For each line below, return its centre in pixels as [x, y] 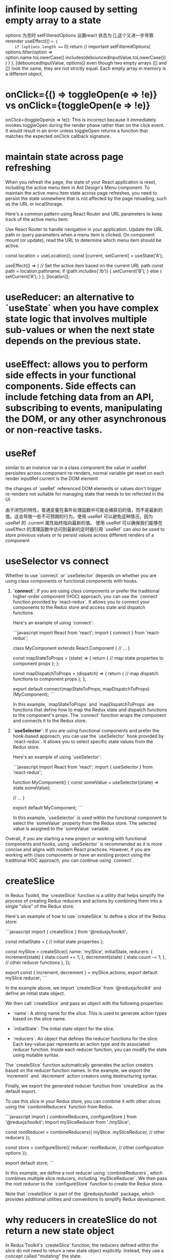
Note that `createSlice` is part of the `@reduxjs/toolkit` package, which [80, 1194]
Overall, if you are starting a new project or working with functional [76, 839]
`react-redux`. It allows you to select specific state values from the [83, 742]
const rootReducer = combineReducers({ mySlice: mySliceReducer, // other [85, 1132]
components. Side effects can [71, 386]
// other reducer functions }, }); [38, 962]
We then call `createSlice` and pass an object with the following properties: [84, 1003]
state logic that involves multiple [76, 319]
